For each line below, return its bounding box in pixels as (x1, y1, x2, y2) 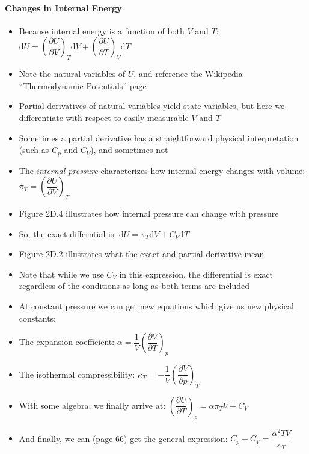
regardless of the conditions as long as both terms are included (19, 279, 250, 292)
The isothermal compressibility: (19, 367, 135, 380)
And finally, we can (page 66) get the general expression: (19, 432, 228, 444)
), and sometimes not (90, 143, 168, 156)
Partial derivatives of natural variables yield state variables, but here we (19, 99, 285, 112)
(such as (19, 143, 49, 156)
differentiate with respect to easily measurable (19, 111, 189, 123)
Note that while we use (19, 267, 104, 280)
